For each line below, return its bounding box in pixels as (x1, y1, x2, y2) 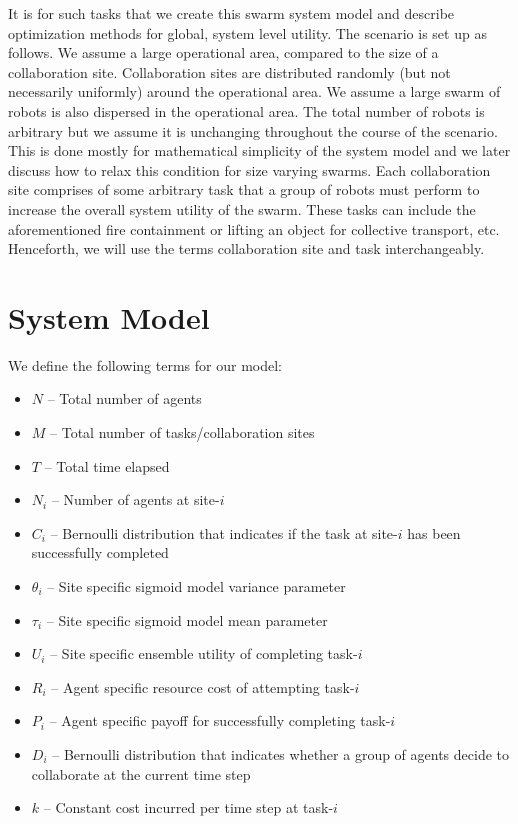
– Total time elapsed (44, 455, 170, 476)
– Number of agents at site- (51, 489, 220, 510)
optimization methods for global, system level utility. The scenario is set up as (8, 22, 487, 43)
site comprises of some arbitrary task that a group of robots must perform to (8, 179, 480, 200)
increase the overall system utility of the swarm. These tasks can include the (8, 198, 476, 219)
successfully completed (31, 542, 169, 563)
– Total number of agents (47, 388, 202, 409)
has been (407, 522, 461, 543)
